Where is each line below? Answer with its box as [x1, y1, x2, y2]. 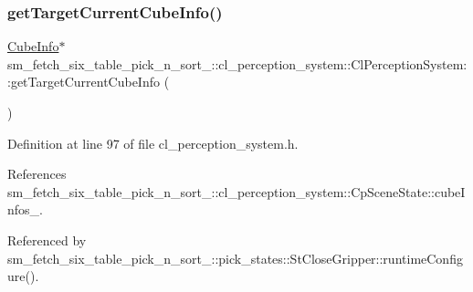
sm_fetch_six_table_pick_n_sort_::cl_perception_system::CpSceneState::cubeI [7, 182, 466, 201]
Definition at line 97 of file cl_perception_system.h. [7, 133, 299, 152]
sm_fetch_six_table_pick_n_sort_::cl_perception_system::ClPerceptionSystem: [7, 54, 468, 73]
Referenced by [7, 230, 87, 249]
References [7, 164, 67, 183]
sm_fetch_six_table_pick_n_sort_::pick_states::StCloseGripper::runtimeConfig [7, 248, 463, 267]
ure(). [7, 266, 39, 286]
